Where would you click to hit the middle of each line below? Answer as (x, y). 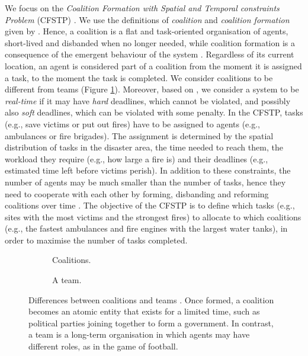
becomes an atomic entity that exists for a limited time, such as (144, 311)
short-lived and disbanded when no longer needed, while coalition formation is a (150, 42)
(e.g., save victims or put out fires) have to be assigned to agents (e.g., (132, 124)
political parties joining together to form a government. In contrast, (151, 323)
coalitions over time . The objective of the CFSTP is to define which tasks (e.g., (150, 205)
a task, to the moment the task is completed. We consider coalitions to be (139, 77)
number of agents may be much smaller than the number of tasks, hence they (145, 182)
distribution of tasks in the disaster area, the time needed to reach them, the (144, 147)
